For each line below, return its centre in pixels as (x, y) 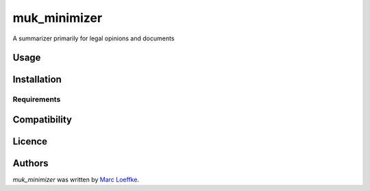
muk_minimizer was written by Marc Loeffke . (76, 180)
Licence (30, 141)
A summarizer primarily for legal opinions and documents (94, 38)
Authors (30, 163)
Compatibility (42, 119)
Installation (37, 80)
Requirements (37, 99)
